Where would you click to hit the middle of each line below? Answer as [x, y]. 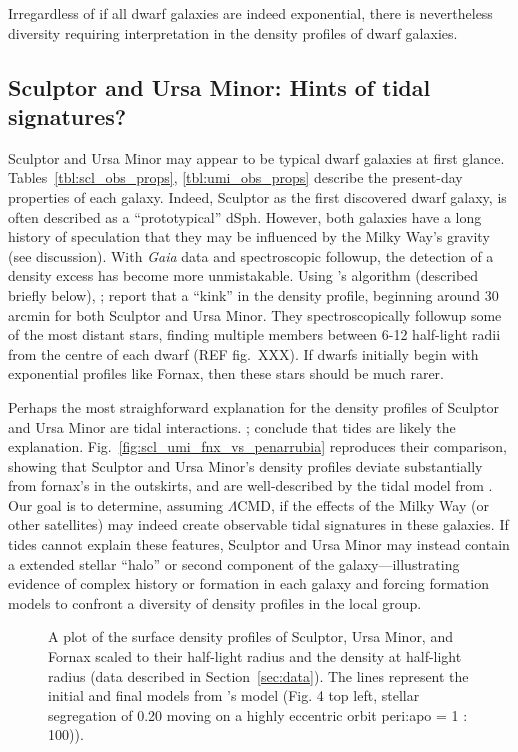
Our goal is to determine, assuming [115, 504]
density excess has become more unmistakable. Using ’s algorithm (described [243, 275]
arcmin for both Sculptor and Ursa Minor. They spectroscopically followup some [255, 314]
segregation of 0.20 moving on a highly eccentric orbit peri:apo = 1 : [258, 714]
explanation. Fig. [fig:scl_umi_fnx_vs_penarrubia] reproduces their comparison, [258, 446]
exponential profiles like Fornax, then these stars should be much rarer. [226, 373]
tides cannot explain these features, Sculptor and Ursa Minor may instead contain [259, 544]
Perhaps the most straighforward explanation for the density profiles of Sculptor [253, 406]
